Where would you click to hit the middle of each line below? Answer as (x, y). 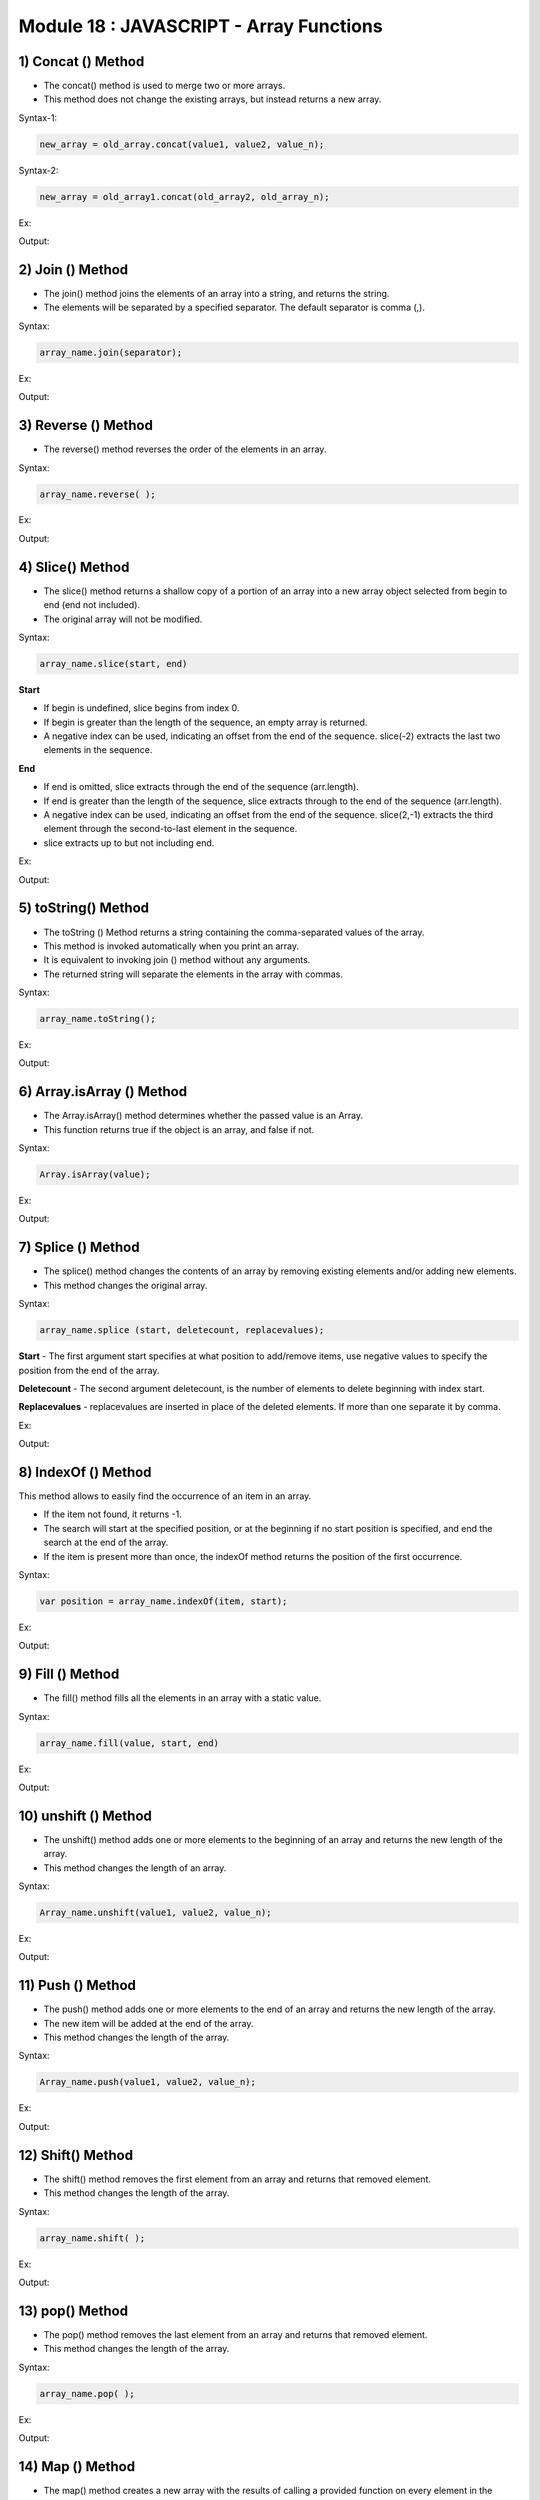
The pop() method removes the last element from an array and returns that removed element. (235, 2334)
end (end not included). (91, 605)
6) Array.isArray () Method (103, 1091)
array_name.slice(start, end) (113, 663)
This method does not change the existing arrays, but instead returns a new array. (212, 99)
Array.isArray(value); (95, 1174)
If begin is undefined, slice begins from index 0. (141, 708)
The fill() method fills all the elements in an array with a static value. (182, 1698)
